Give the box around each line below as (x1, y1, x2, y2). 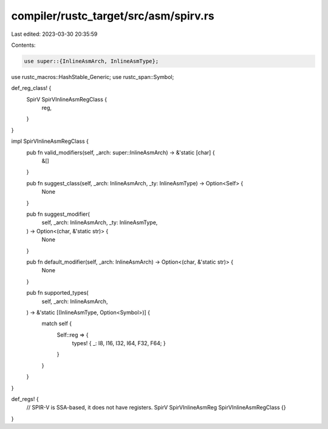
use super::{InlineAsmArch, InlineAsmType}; (24, 58, 159, 64)
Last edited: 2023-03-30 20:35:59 (11, 30, 98, 38)
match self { (41, 320, 72, 328)
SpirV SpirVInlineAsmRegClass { (26, 95, 108, 103)
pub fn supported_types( (26, 289, 89, 297)
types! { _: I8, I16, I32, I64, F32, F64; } (72, 340, 166, 347)
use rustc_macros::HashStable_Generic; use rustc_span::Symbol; (11, 73, 174, 80)
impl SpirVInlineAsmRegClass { (11, 137, 89, 145)
